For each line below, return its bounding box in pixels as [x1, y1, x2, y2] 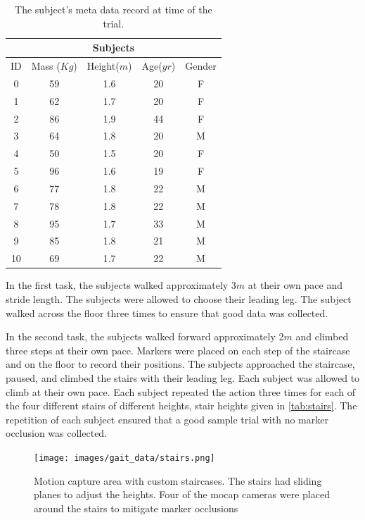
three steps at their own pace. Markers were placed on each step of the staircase [6, 342, 350, 357]
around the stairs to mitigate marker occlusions [34, 500, 238, 515]
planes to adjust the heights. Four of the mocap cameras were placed [34, 487, 330, 502]
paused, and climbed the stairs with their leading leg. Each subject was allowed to [6, 370, 360, 385]
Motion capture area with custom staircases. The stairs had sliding [34, 473, 322, 488]
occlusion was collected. [6, 426, 108, 440]
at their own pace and [248, 278, 342, 292]
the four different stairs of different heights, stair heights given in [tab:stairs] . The [6, 398, 357, 413]
